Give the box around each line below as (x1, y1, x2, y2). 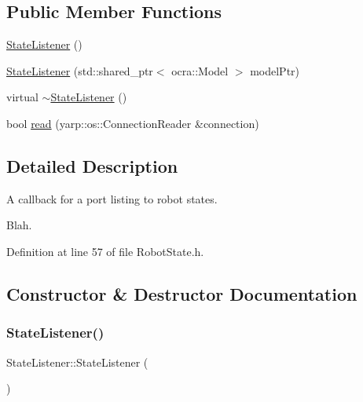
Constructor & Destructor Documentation (6, 281, 357, 305)
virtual (6, 89, 38, 105)
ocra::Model (171, 62, 229, 79)
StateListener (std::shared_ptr (6, 62, 153, 79)
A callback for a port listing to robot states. (6, 190, 218, 206)
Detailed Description (6, 153, 178, 177)
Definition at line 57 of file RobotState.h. (6, 243, 204, 259)
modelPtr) (250, 62, 300, 79)
